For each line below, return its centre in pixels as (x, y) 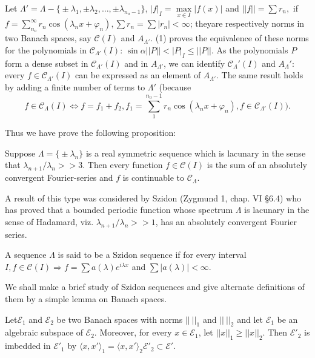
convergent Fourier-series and (59, 177)
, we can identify (194, 63)
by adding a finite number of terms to (75, 87)
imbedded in (28, 346)
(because (175, 87)
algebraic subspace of (44, 332)
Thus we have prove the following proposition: (91, 133)
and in (136, 63)
